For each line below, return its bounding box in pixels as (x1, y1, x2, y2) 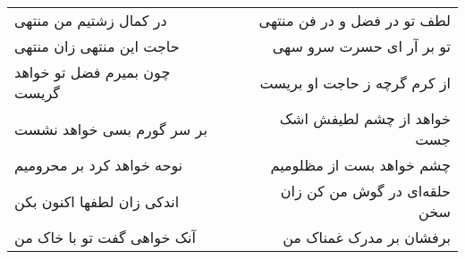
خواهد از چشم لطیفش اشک (279, 108, 451, 129)
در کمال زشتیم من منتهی (14, 10, 167, 30)
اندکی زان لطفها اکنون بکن (14, 190, 180, 212)
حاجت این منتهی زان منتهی (14, 36, 180, 56)
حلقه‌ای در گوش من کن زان (280, 180, 451, 201)
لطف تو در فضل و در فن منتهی (258, 10, 451, 30)
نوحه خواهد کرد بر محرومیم (14, 155, 183, 175)
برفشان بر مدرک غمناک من (283, 227, 451, 247)
